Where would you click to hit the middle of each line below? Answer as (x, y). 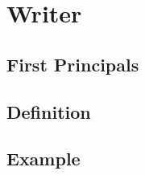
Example (43, 159)
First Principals (73, 64)
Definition (49, 111)
